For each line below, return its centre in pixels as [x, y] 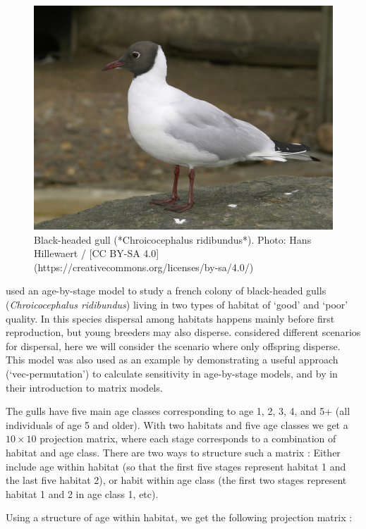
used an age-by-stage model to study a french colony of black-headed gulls [166, 291]
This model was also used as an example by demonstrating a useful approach [172, 360]
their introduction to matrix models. [84, 387]
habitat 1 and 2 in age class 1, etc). [82, 493]
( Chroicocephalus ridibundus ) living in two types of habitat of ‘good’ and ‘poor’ [177, 304]
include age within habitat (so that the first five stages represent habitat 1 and [176, 466]
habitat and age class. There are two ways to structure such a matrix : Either [173, 452]
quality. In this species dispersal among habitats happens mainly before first [170, 318]
